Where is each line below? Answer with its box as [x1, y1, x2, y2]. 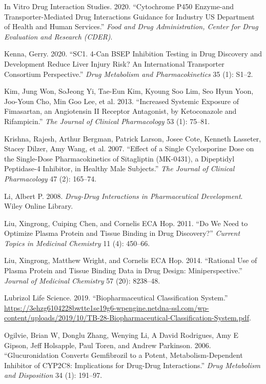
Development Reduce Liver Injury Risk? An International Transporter [4, 58, 224, 69]
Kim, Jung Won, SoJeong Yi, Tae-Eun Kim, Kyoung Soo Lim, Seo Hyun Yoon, [4, 86, 254, 96]
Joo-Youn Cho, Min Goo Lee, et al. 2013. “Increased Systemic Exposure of [4, 95, 239, 106]
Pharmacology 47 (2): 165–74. [4, 173, 97, 184]
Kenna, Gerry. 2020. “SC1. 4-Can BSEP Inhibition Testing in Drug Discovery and [4, 48, 262, 59]
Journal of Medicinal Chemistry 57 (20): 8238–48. [4, 275, 160, 286]
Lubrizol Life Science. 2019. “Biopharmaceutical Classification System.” [4, 292, 228, 303]
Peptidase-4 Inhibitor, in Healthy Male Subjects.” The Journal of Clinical [4, 163, 235, 174]
